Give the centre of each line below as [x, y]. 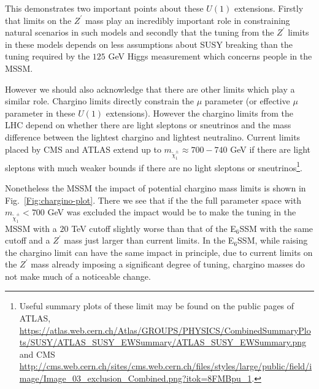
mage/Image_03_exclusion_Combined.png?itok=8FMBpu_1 [136, 378]
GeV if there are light [271, 149]
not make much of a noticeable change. [78, 276]
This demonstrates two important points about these [104, 8]
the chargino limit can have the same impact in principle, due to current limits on [159, 252]
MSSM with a [31, 228]
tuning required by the [48, 56]
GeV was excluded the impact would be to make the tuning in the [172, 212]
